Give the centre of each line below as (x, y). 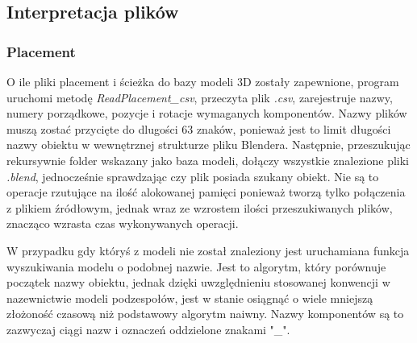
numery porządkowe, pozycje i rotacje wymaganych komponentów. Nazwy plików (207, 113)
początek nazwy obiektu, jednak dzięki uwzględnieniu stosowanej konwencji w (198, 282)
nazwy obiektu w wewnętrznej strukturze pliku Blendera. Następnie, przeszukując (208, 145)
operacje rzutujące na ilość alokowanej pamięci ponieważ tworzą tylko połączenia (206, 192)
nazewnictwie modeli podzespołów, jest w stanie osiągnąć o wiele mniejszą (190, 298)
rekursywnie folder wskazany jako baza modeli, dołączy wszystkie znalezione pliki (208, 160)
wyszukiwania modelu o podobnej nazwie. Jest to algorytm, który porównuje (196, 266)
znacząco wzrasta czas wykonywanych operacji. (123, 223)
